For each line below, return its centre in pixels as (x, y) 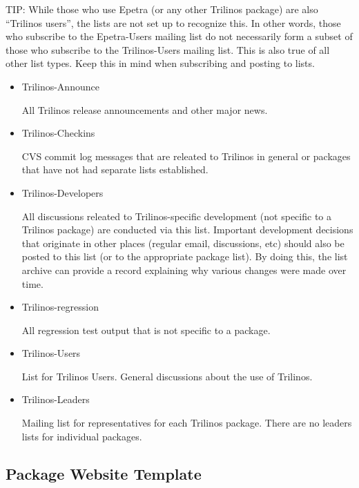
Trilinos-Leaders (56, 399)
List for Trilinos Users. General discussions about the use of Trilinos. (167, 376)
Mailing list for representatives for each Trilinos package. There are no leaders (187, 423)
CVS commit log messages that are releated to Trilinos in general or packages (186, 156)
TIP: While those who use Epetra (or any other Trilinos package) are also (162, 9)
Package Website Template (104, 473)
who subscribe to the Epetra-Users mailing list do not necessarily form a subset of (179, 36)
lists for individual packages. (82, 436)
